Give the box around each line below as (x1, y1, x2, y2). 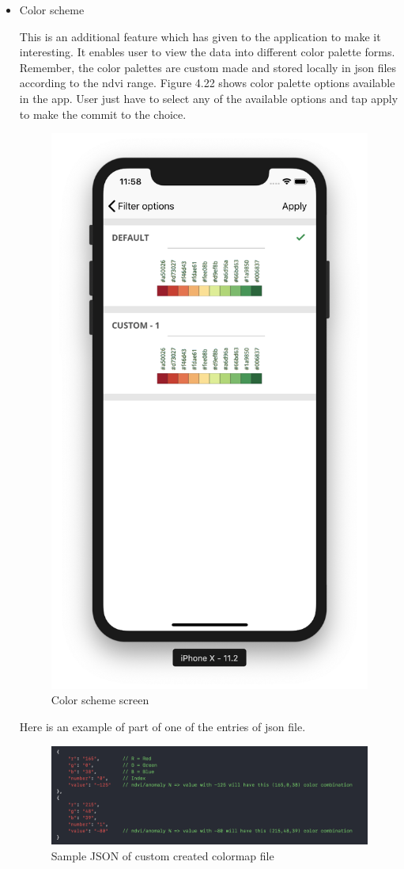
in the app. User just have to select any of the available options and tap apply (19, 90, 398, 106)
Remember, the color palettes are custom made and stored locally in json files (19, 59, 397, 75)
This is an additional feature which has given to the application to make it (19, 28, 381, 44)
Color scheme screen (51, 692, 149, 708)
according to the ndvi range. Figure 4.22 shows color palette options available (19, 74, 395, 91)
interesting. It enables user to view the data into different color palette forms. (19, 44, 395, 60)
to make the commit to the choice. (19, 105, 187, 122)
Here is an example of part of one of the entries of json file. (19, 718, 306, 735)
